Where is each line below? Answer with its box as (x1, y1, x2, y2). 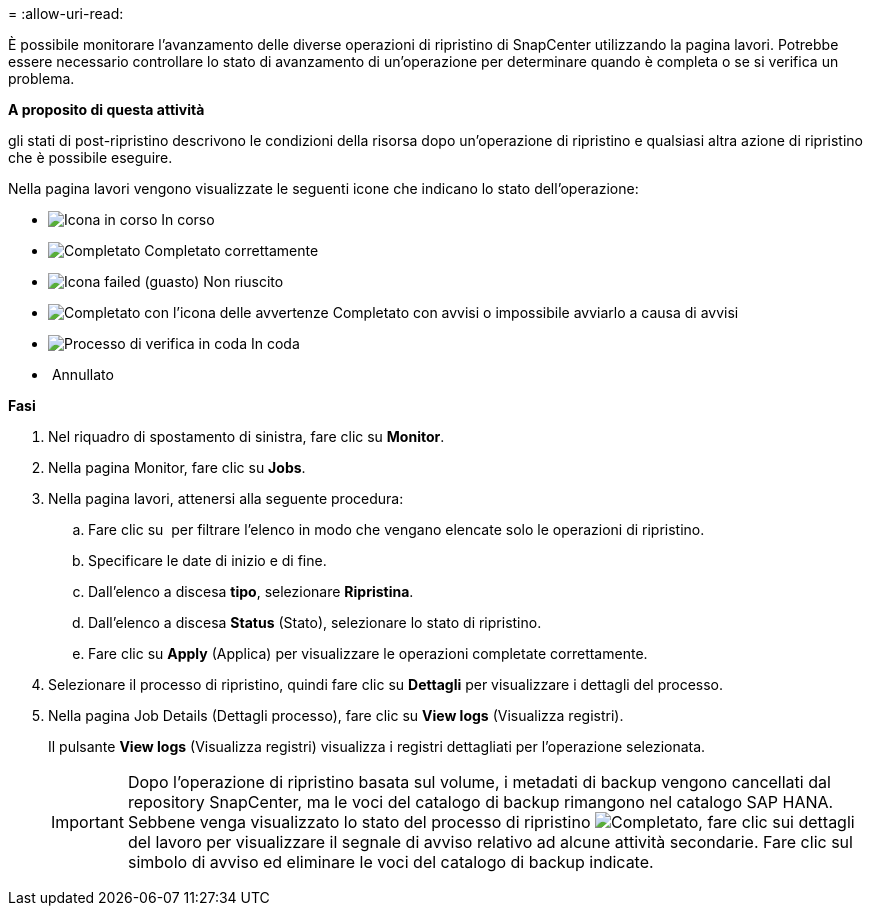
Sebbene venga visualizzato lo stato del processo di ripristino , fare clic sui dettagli (127, 812, 855, 832)
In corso (161, 211, 215, 228)
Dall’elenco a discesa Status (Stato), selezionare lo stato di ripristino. (88, 614, 542, 631)
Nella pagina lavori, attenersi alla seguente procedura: (48, 490, 404, 507)
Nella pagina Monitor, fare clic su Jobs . (48, 459, 306, 476)
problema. (8, 70, 75, 87)
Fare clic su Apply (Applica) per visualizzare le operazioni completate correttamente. (88, 645, 648, 662)
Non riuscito (203, 273, 284, 290)
